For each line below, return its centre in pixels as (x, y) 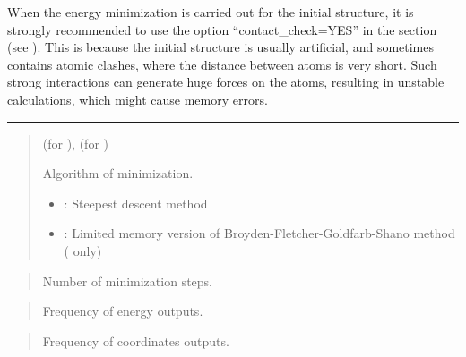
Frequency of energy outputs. (123, 311)
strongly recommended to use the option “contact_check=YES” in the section (222, 29)
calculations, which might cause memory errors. (138, 99)
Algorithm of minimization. (118, 173)
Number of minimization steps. (127, 280)
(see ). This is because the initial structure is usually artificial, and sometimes (221, 47)
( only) (83, 250)
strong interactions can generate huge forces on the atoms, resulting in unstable (226, 82)
